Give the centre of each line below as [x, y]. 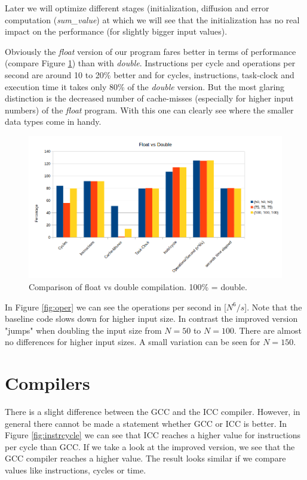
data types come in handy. [53, 121]
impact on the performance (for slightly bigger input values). [116, 31]
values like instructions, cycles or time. [76, 470]
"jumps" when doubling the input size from [83, 330]
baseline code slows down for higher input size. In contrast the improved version [151, 319]
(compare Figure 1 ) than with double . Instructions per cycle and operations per [150, 63]
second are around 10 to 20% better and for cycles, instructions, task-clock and [150, 74]
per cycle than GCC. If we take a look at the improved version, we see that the [150, 446]
